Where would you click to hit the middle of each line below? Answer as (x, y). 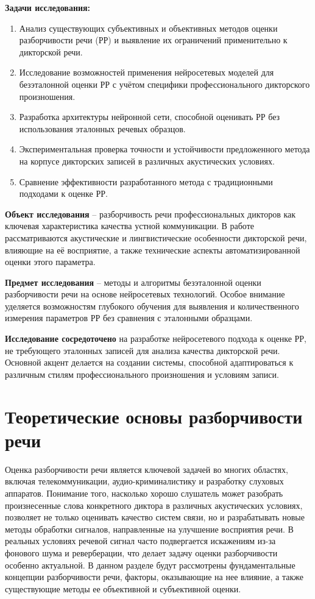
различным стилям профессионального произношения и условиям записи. (142, 374)
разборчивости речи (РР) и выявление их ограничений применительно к (153, 40)
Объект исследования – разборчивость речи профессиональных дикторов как (150, 214)
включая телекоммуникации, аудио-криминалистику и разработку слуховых (144, 481)
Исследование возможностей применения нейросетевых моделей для (147, 72)
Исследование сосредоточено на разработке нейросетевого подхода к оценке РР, (156, 338)
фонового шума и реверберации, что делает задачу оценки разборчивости (141, 552)
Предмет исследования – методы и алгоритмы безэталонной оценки (133, 282)
